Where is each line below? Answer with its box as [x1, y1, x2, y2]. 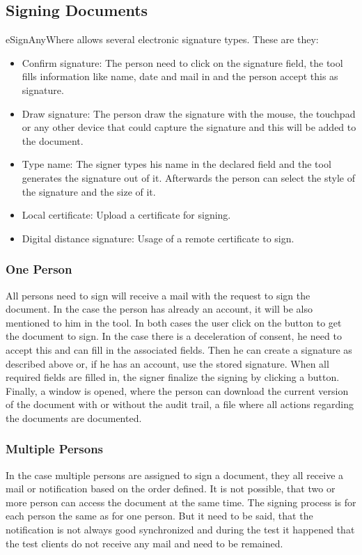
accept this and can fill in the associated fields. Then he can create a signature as [6, 342, 352, 357]
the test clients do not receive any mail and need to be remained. [6, 536, 283, 550]
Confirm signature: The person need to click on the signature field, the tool [22, 55, 343, 70]
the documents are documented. [6, 410, 142, 425]
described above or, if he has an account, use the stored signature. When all [6, 356, 329, 370]
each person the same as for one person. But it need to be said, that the [6, 508, 313, 523]
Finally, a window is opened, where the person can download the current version [6, 383, 349, 398]
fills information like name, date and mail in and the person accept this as [22, 69, 338, 84]
